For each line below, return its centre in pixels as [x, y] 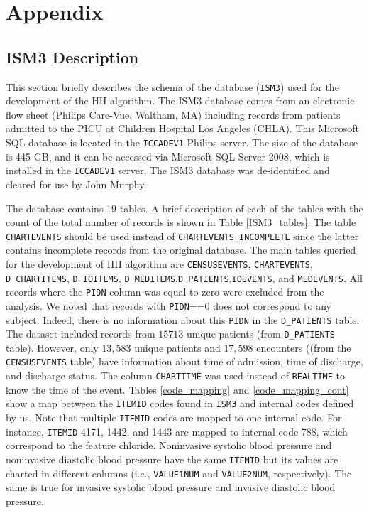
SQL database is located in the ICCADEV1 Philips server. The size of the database [182, 142]
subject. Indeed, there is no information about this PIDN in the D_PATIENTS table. [183, 319]
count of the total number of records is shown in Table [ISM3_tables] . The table [181, 222]
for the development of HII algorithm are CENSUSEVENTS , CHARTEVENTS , [159, 263]
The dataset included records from [81, 334]
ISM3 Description [72, 56]
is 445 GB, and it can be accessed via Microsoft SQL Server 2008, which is [168, 156]
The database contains [55, 208]
